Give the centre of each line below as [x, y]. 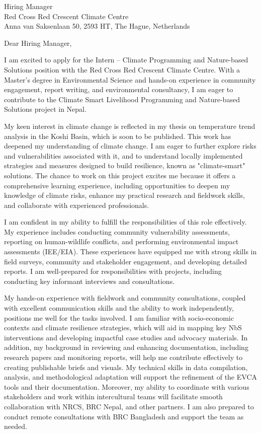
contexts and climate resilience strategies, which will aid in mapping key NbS [123, 328]
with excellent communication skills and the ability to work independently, [119, 308]
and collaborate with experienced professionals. [77, 205]
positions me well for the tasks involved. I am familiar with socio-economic [119, 317]
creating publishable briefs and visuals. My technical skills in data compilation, [126, 367]
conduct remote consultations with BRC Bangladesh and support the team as [124, 416]
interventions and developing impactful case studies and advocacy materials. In [126, 337]
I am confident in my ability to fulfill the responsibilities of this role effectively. [125, 222]
